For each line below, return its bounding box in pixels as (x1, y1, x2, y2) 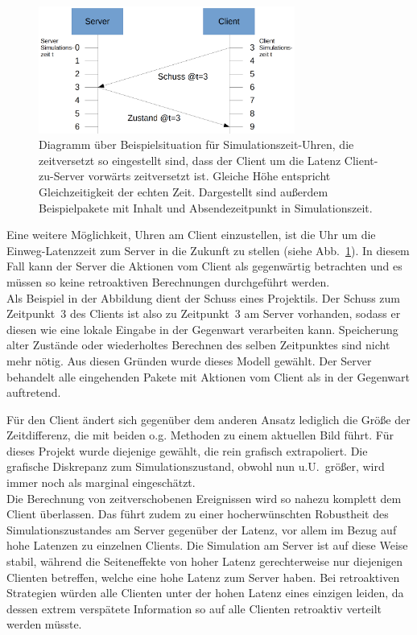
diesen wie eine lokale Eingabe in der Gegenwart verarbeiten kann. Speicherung (6, 320, 398, 337)
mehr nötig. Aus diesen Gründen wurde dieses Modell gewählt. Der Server (6, 352, 372, 369)
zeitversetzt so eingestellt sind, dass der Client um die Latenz (39, 151, 341, 168)
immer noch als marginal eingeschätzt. (6, 474, 196, 491)
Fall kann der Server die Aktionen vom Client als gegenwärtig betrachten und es (6, 258, 403, 274)
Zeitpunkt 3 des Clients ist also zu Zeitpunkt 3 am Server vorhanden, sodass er (6, 305, 401, 322)
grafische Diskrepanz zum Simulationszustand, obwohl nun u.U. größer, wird (6, 458, 385, 475)
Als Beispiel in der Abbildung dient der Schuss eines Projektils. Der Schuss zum (6, 289, 401, 306)
